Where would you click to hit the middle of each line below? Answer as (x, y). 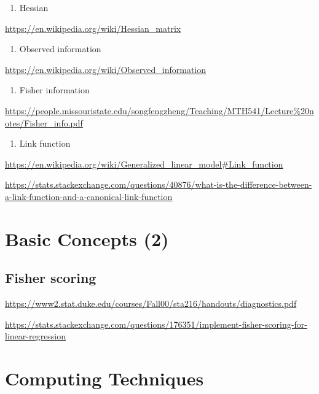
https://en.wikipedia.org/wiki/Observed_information (106, 69)
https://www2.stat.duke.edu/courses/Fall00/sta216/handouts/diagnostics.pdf (151, 303)
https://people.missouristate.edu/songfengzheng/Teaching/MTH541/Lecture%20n (159, 110)
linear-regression (36, 336)
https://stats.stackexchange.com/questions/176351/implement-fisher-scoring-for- (156, 324)
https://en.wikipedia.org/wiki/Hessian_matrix (93, 28)
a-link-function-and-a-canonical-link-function (89, 196)
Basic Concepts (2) (87, 238)
